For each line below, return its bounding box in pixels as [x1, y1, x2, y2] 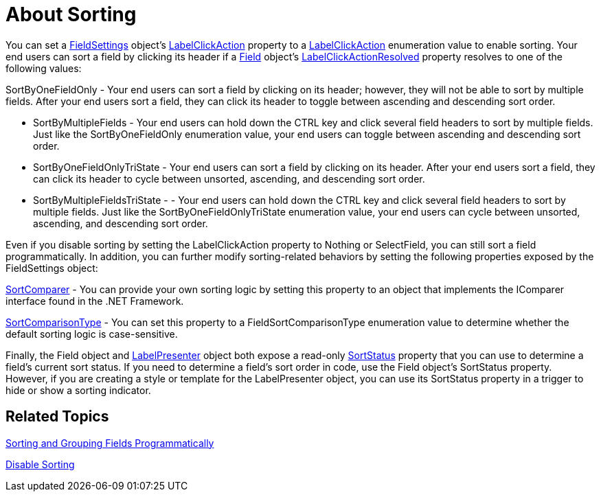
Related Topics [5, 408, 109, 426]
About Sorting [5, 3, 137, 26]
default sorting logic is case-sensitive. [5, 327, 178, 340]
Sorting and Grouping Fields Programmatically [5, 437, 214, 449]
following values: [5, 62, 82, 74]
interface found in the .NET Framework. [5, 294, 184, 307]
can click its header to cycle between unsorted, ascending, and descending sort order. [33, 172, 425, 185]
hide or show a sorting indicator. [5, 384, 151, 396]
